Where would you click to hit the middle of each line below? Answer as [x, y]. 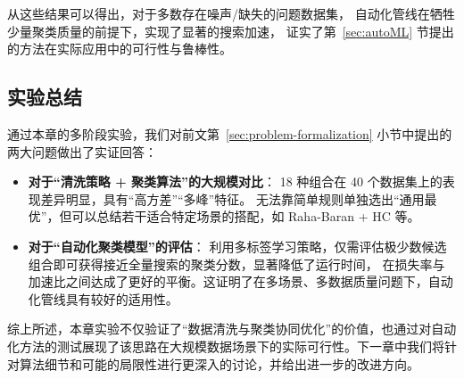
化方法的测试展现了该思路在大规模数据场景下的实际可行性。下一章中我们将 [226, 346]
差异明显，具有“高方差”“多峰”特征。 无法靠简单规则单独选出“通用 [232, 198]
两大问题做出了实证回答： [82, 151]
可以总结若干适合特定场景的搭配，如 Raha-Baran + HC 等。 [246, 216]
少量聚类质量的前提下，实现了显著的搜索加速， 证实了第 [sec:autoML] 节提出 [231, 31]
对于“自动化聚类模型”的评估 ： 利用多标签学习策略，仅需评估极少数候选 [237, 246]
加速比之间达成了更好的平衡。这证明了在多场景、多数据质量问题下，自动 [240, 281]
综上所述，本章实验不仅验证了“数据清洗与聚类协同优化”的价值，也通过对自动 [232, 329]
